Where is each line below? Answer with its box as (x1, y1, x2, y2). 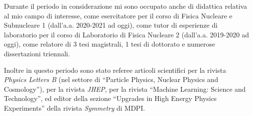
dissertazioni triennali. (4, 48, 70, 58)
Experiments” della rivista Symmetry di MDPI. (4, 102, 145, 113)
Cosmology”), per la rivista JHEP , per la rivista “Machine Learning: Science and (4, 83, 246, 94)
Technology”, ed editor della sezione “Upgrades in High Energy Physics (4, 93, 217, 103)
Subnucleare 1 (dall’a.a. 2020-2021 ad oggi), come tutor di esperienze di (4, 20, 218, 30)
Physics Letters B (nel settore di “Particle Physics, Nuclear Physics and (4, 74, 218, 84)
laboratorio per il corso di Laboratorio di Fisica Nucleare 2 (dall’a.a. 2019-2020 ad (4, 29, 249, 39)
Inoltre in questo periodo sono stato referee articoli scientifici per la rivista (4, 65, 226, 75)
